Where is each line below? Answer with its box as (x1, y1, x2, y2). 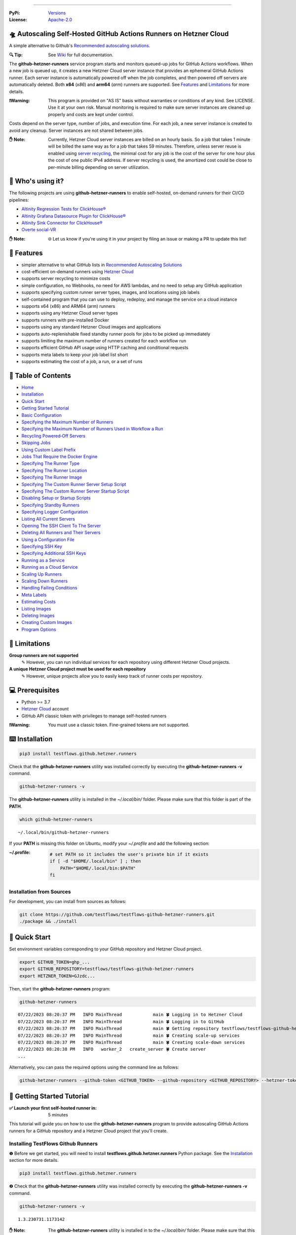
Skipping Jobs (21, 440, 51, 446)
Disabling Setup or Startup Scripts (21, 495, 91, 501)
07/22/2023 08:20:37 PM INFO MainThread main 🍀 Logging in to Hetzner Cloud (18, 1012, 243, 1018)
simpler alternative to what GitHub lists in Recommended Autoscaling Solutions (21, 262, 183, 268)
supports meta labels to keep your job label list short (21, 351, 128, 358)
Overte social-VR (21, 227, 56, 233)
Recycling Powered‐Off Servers (21, 433, 86, 439)
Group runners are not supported (9, 652, 79, 658)
